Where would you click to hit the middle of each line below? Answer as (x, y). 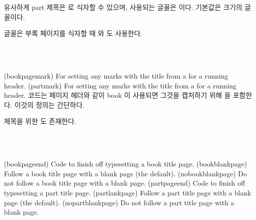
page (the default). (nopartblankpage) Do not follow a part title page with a (119, 202)
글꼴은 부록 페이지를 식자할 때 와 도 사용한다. (73, 33)
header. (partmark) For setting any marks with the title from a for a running (120, 85)
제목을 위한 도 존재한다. (40, 121)
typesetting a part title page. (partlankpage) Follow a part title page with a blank (128, 192)
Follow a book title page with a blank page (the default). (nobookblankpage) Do (126, 173)
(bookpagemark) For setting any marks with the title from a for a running (116, 75)
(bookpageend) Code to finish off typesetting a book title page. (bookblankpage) (126, 164)
